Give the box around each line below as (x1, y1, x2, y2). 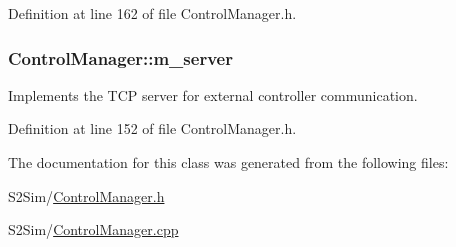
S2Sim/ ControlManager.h (8, 185, 165, 206)
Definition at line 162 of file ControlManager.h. (8, 3, 297, 23)
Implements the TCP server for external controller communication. (8, 84, 418, 105)
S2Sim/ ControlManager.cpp (8, 219, 179, 240)
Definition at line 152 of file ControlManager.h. (8, 118, 297, 139)
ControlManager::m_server (8, 45, 233, 70)
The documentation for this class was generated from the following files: (8, 152, 449, 172)
